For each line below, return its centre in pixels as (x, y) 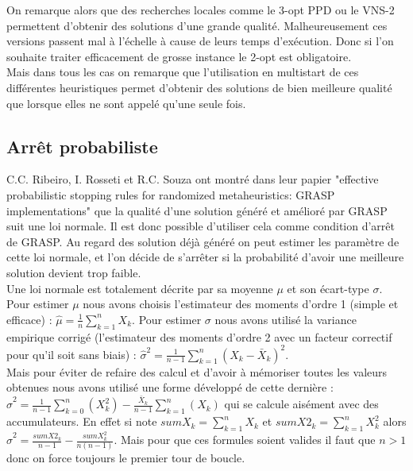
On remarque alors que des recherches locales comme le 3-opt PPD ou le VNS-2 (201, 10)
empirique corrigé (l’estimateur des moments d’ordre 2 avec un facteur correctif (199, 336)
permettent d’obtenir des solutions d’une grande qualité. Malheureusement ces (197, 25)
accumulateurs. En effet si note (82, 421)
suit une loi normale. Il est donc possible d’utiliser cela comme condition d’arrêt (201, 226)
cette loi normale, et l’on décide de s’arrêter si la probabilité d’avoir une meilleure (205, 257)
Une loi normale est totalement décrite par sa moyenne (140, 288)
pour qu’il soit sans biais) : (71, 354)
